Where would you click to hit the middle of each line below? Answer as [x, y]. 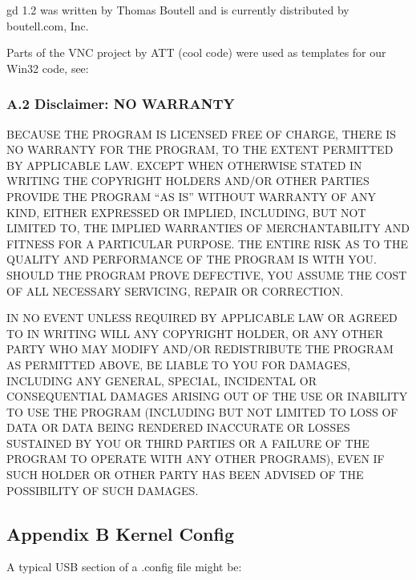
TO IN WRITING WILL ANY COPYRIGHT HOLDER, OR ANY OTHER [195, 333]
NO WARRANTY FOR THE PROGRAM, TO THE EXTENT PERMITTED [200, 149]
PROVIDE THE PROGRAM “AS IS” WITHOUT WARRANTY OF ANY [192, 196]
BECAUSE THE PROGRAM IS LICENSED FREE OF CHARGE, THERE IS [202, 133]
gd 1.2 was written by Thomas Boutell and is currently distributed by [178, 10]
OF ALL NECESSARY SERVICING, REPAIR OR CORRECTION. [175, 290]
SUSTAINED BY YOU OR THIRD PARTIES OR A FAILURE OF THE [188, 443]
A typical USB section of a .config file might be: [124, 567]
